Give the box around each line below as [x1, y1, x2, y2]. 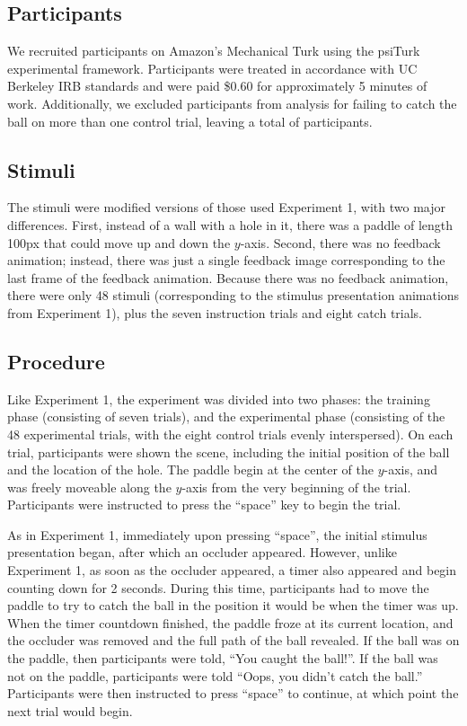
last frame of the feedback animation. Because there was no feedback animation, [7, 268, 449, 287]
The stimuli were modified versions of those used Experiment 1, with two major [7, 198, 445, 217]
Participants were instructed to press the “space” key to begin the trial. [7, 495, 401, 514]
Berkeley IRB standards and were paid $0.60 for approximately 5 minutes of [7, 76, 427, 95]
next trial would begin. [7, 701, 133, 720]
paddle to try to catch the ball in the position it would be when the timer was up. [7, 596, 459, 615]
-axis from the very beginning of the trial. [181, 477, 411, 496]
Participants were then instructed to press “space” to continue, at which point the [7, 684, 459, 703]
